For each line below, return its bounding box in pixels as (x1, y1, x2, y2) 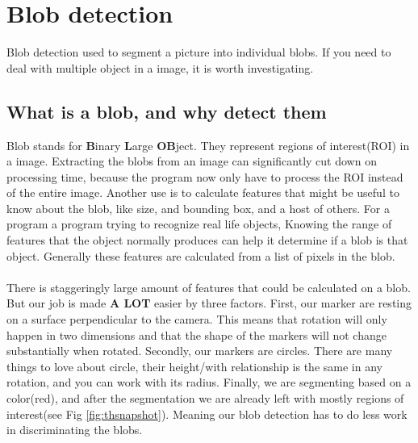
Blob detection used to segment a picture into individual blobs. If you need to (6, 44, 391, 61)
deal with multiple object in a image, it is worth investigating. (6, 59, 314, 76)
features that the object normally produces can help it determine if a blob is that (6, 232, 408, 249)
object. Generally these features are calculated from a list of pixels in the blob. (6, 247, 395, 264)
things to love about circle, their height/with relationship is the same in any (6, 357, 382, 374)
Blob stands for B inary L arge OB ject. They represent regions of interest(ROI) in (6, 136, 410, 153)
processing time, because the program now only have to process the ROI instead (6, 168, 403, 185)
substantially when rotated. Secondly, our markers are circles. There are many (6, 342, 393, 359)
